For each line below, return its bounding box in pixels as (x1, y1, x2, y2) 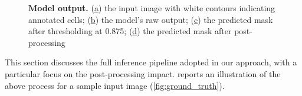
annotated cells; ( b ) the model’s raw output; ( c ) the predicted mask (28, 13, 273, 25)
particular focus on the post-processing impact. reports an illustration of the (5, 67, 281, 80)
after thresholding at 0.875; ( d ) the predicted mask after (28, 25, 232, 37)
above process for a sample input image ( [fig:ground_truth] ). (5, 79, 225, 91)
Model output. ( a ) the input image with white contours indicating (28, 2, 275, 14)
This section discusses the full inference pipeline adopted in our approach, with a (5, 56, 297, 68)
